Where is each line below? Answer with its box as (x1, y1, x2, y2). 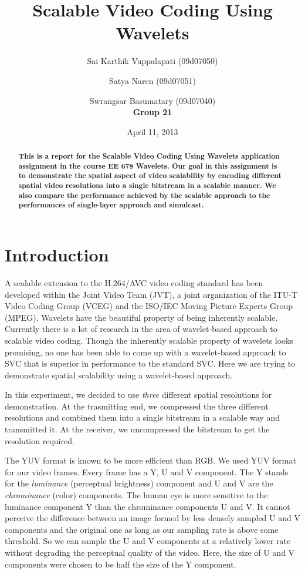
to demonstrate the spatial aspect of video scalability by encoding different (18, 170, 282, 181)
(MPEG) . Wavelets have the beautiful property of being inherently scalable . (5, 311, 278, 323)
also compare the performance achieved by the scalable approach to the (18, 190, 270, 200)
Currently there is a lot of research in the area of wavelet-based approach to (5, 323, 277, 335)
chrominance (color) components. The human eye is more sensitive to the (5, 489, 268, 501)
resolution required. (5, 434, 74, 447)
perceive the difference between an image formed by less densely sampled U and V (5, 512, 300, 524)
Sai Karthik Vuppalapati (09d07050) (87, 55, 218, 67)
